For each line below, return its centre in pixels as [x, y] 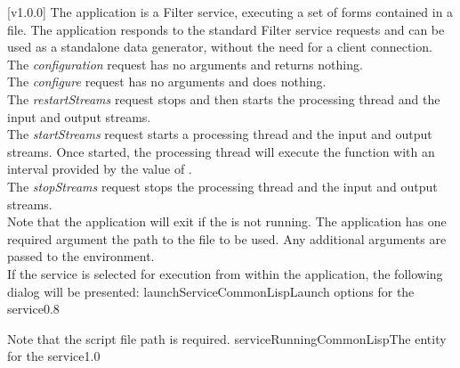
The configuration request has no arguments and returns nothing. [185, 64]
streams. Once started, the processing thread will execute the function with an [221, 151]
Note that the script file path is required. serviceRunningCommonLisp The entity [227, 338]
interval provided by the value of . [100, 169]
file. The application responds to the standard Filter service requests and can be [226, 29]
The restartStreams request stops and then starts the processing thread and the [224, 98]
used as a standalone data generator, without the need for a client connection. [220, 47]
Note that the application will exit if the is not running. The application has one [227, 221]
